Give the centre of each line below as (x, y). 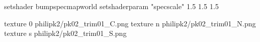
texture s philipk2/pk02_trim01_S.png (66, 33)
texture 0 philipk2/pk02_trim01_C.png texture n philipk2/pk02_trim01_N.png (130, 23)
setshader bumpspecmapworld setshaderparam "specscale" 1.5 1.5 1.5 (112, 6)
